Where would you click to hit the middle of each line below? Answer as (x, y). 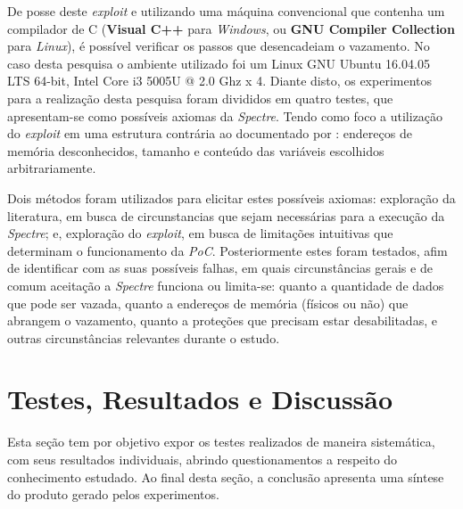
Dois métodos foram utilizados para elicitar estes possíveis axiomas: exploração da (231, 197)
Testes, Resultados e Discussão (200, 399)
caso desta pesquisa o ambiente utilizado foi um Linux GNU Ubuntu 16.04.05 (219, 63)
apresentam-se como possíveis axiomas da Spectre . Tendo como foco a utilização (225, 115)
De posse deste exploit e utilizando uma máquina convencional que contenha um (226, 11)
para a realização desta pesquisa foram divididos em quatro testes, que (200, 98)
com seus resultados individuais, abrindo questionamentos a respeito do (203, 459)
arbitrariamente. (52, 168)
